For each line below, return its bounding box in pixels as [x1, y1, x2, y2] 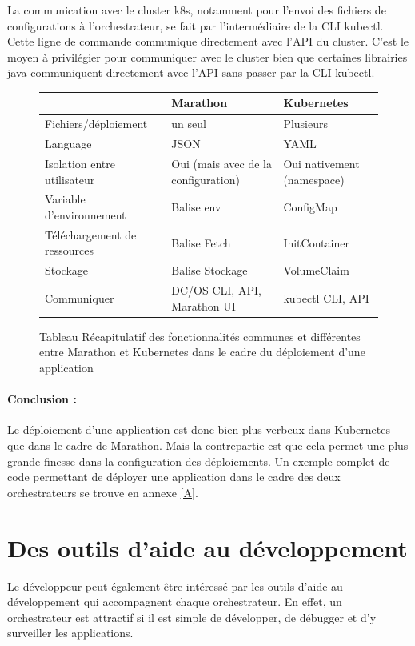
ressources [45, 242, 94, 259]
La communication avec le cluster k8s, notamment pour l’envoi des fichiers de [7, 2, 386, 18]
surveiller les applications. [7, 624, 134, 641]
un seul [171, 115, 206, 132]
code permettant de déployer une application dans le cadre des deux [7, 468, 341, 485]
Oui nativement [283, 155, 360, 171]
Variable [45, 191, 86, 207]
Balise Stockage [171, 262, 248, 279]
